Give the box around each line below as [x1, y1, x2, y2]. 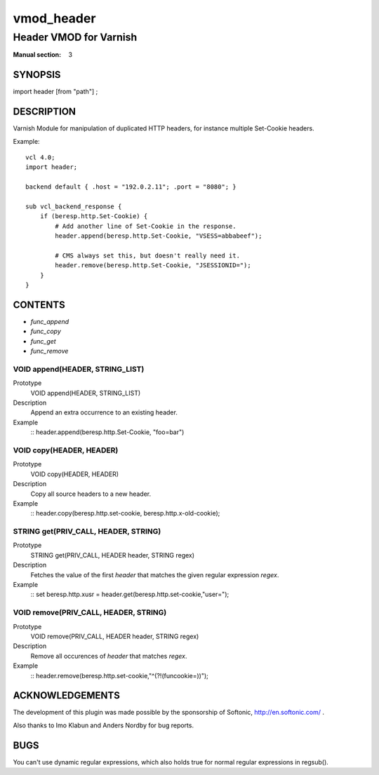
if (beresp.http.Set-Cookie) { [39, 213, 148, 220]
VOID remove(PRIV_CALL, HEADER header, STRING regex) [30, 632, 199, 640]
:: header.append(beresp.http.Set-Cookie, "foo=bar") [30, 428, 185, 436]
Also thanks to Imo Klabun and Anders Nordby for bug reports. [13, 721, 194, 729]
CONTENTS [13, 299, 66, 311]
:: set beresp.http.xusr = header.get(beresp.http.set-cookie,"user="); [30, 590, 230, 599]
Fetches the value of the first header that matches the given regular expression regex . [30, 570, 279, 579]
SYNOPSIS [13, 69, 61, 81]
